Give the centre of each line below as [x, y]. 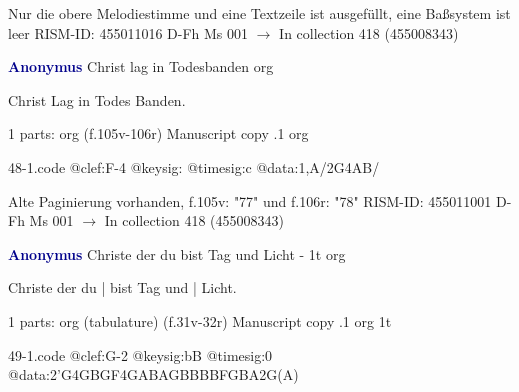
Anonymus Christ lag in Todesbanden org [141, 66]
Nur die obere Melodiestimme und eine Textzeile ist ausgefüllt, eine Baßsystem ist [259, 13]
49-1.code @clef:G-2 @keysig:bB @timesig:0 [140, 354]
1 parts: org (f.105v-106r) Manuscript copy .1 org [158, 133]
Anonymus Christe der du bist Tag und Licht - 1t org [177, 253]
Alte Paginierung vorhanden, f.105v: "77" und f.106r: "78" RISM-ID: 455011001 [250, 200]
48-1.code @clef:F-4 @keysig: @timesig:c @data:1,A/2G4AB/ [194, 166]
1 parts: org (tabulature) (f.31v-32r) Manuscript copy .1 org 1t [200, 320]
